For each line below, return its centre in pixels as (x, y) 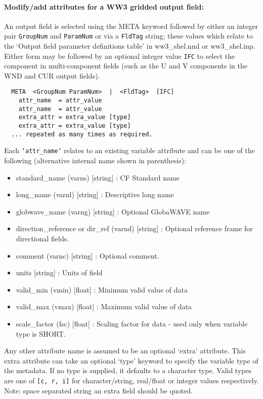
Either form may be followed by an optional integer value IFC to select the (120, 56)
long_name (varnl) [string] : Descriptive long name (95, 194)
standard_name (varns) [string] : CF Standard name (98, 177)
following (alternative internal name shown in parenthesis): (95, 160)
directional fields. (42, 239)
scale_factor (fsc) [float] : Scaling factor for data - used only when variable (132, 324)
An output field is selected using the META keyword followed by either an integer (131, 26)
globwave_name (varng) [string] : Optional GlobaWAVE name (113, 211)
